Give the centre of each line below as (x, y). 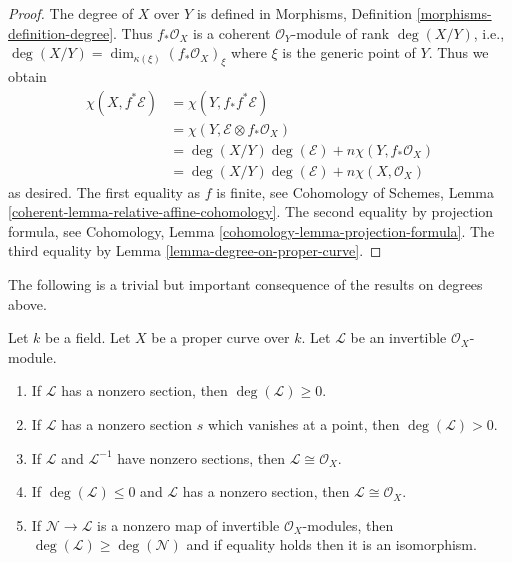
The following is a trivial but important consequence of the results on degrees (245, 284)
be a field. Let (88, 337)
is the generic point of (349, 52)
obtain (27, 75)
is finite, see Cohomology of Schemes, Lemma (355, 191)
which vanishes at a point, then (303, 424)
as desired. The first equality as (104, 191)
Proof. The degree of (71, 13)
